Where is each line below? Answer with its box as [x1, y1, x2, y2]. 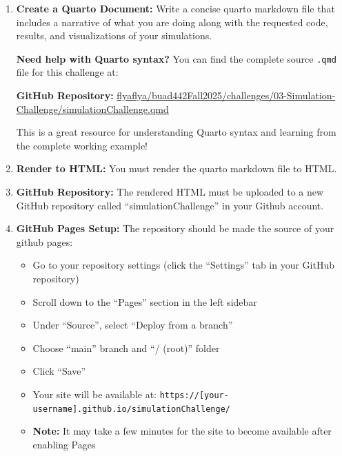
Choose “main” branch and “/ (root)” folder [32, 340, 220, 355]
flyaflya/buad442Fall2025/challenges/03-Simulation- [117, 88, 336, 103]
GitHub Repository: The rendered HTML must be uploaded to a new [16, 185, 324, 198]
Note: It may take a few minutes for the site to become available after [32, 424, 332, 438]
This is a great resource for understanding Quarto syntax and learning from [16, 125, 336, 139]
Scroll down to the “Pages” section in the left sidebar [32, 294, 257, 309]
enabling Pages [32, 437, 96, 451]
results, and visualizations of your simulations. [16, 28, 212, 43]
